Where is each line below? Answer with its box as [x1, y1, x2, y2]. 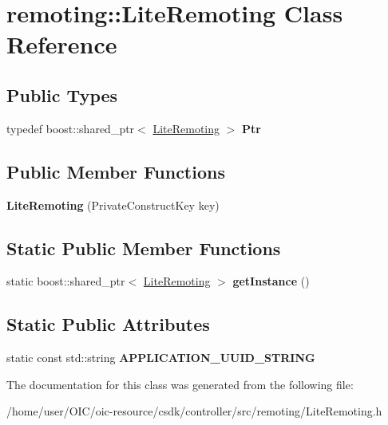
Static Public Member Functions [6, 235, 281, 260]
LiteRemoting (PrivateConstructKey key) [6, 196, 220, 213]
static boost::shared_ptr [6, 273, 125, 289]
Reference [6, 28, 117, 61]
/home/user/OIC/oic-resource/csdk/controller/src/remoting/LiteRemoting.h [6, 403, 382, 419]
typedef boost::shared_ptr [6, 120, 135, 136]
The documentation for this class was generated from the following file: [6, 376, 354, 392]
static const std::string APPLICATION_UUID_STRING [6, 349, 315, 366]
